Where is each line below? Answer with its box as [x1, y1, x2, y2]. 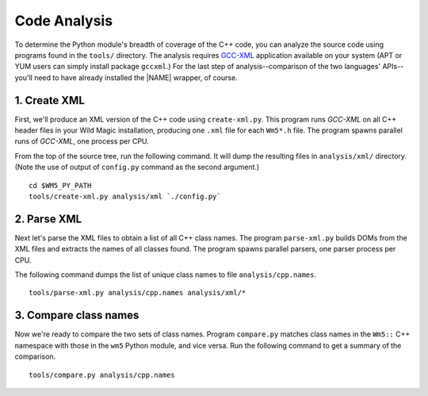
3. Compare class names [14, 309, 139, 322]
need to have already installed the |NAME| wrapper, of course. [34, 72, 238, 83]
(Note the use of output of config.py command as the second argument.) [14, 163, 260, 172]
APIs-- [381, 62, 404, 71]
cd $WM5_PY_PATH [29, 181, 92, 190]
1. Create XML [14, 94, 85, 107]
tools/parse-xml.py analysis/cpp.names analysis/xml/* [29, 288, 246, 298]
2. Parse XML [14, 212, 82, 225]
